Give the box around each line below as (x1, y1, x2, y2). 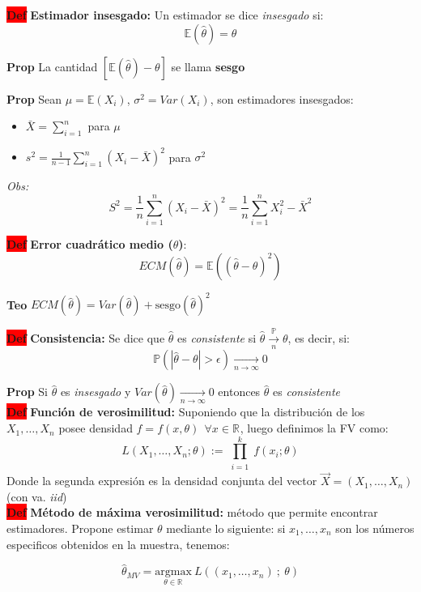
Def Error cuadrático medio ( (6, 236, 173, 253)
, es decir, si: (287, 330, 350, 347)
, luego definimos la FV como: (240, 420, 389, 437)
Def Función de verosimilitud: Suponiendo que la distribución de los (6, 403, 365, 420)
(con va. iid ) (6, 488, 67, 505)
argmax (155, 566, 192, 578)
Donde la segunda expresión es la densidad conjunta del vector (6, 472, 317, 489)
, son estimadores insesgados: (210, 90, 354, 107)
